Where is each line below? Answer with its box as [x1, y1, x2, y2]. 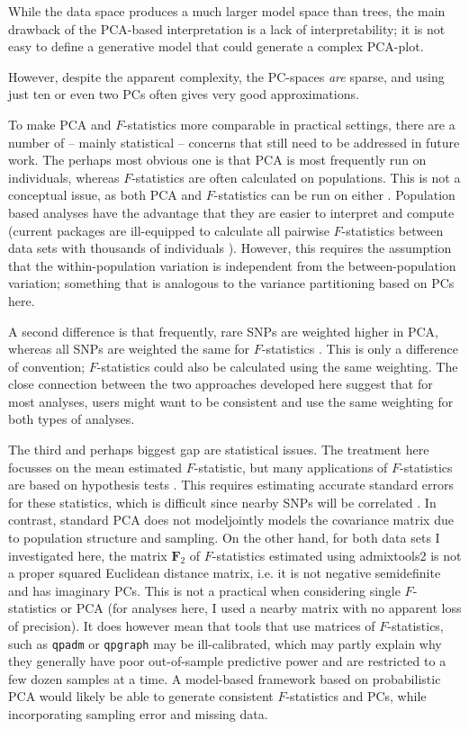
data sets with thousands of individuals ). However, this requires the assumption [8, 238, 452, 257]
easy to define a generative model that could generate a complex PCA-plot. [8, 37, 424, 56]
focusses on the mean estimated [8, 457, 183, 476]
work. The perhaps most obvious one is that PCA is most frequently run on [8, 150, 427, 169]
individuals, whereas [8, 167, 120, 186]
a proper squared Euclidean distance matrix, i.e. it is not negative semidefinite [8, 563, 441, 582]
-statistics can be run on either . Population [213, 185, 455, 204]
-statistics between [341, 220, 444, 239]
